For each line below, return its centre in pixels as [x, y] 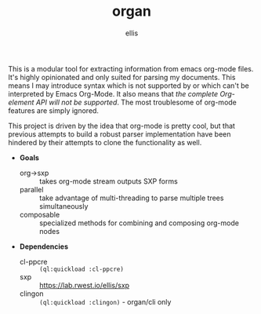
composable [40, 214]
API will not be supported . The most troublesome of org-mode [136, 102]
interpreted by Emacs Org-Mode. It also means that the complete [113, 93]
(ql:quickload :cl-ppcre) [81, 269]
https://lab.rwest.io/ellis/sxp [84, 285]
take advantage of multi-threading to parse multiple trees [131, 198]
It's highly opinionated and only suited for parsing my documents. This [122, 77]
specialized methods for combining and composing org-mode [139, 223]
